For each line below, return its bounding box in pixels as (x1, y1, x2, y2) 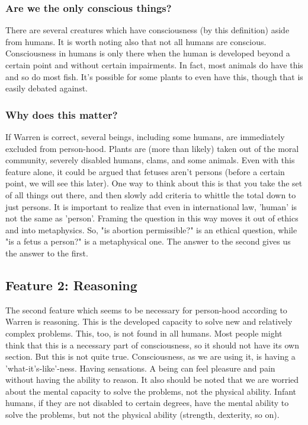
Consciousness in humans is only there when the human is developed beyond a (5, 47, 290, 59)
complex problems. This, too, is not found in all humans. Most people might (5, 326, 283, 339)
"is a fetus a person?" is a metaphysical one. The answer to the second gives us (5, 235, 291, 248)
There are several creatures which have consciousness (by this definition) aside (5, 24, 290, 36)
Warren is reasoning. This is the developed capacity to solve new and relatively (5, 315, 293, 328)
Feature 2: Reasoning (5, 275, 137, 294)
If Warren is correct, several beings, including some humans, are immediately (5, 131, 285, 142)
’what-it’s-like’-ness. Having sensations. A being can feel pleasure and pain (5, 361, 275, 374)
